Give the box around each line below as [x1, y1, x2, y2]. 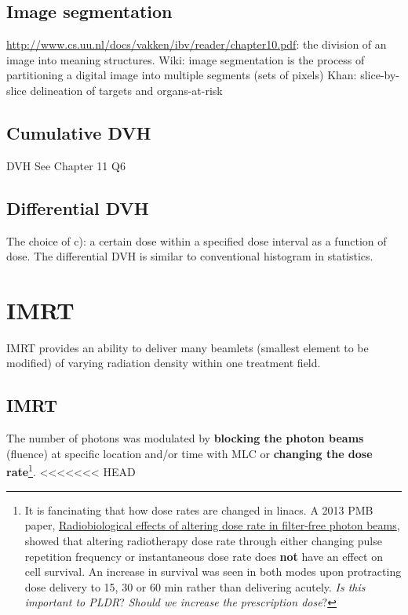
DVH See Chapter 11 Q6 [6, 157, 126, 173]
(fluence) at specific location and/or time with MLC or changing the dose [6, 445, 373, 461]
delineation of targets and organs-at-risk [30, 82, 223, 98]
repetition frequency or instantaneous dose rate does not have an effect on [24, 548, 383, 564]
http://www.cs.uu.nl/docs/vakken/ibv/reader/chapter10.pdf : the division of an [6, 36, 387, 53]
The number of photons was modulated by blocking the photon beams [6, 430, 364, 446]
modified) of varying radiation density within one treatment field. [6, 355, 321, 371]
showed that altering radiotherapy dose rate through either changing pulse [24, 532, 382, 548]
